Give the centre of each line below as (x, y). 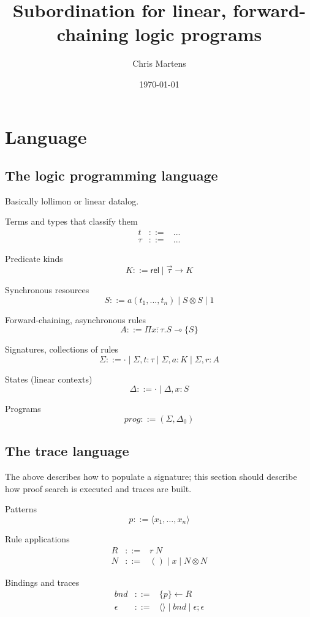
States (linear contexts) (49, 379)
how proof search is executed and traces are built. (98, 488)
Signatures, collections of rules (62, 349)
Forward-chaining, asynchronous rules (76, 319)
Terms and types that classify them (71, 221)
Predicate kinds (34, 259)
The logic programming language (112, 175)
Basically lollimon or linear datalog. (72, 200)
